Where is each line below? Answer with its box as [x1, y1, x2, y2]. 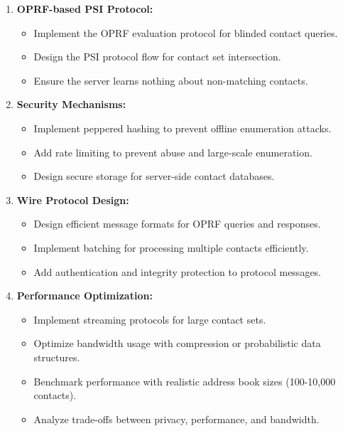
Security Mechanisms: [16, 97, 126, 112]
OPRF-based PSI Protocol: [16, 1, 153, 16]
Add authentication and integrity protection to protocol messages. [33, 264, 322, 279]
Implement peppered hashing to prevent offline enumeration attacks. [33, 120, 332, 135]
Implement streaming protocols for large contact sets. [33, 312, 266, 326]
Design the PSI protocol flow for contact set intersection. [33, 49, 281, 64]
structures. [33, 349, 80, 364]
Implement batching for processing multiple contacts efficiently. [33, 240, 309, 255]
